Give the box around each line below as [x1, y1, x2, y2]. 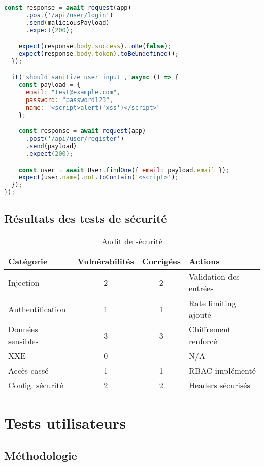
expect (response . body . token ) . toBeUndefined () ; [18, 50, 179, 58]
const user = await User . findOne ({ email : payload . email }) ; [18, 166, 229, 174]
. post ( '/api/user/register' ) [25, 135, 124, 143]
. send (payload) [25, 143, 77, 150]
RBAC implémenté [188, 364, 256, 377]
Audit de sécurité [101, 235, 163, 247]
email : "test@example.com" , [25, 89, 121, 96]
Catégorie [8, 255, 48, 268]
